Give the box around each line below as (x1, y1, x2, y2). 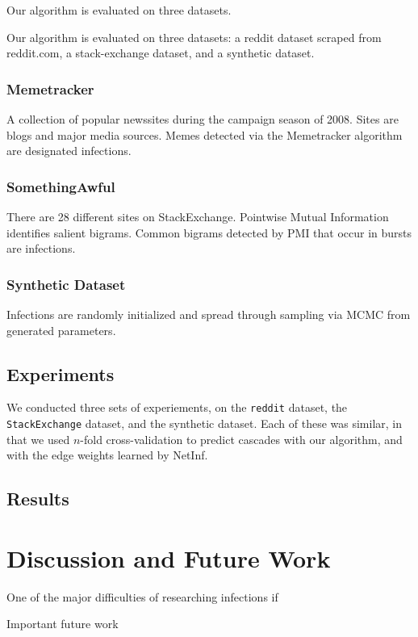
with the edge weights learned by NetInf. (6, 446, 208, 463)
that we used (6, 430, 70, 447)
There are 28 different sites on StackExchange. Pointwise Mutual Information (6, 208, 389, 224)
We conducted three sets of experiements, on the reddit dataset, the (6, 399, 348, 416)
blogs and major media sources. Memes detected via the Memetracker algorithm (6, 126, 403, 143)
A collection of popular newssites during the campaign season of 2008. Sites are (6, 111, 399, 127)
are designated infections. (6, 142, 132, 159)
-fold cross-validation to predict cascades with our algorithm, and (80, 430, 403, 447)
